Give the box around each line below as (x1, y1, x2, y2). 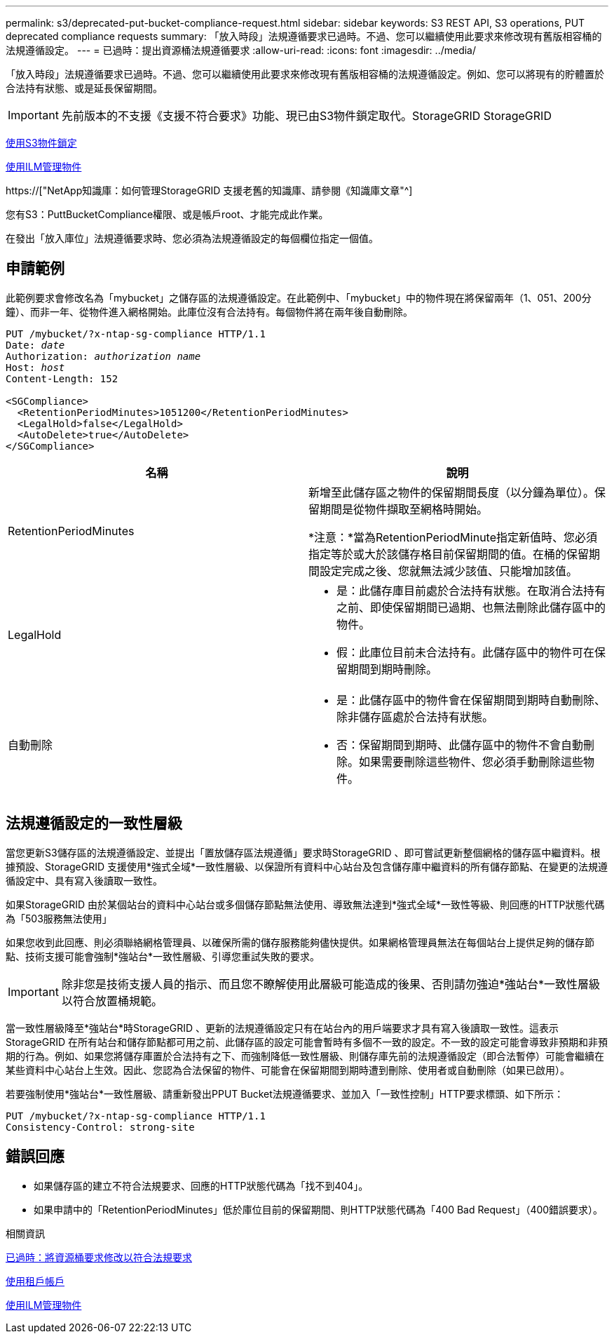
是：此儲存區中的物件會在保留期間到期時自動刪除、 (336, 692, 606, 707)
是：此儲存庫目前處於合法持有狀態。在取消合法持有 (336, 583, 606, 598)
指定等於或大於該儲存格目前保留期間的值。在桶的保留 (308, 546, 589, 561)
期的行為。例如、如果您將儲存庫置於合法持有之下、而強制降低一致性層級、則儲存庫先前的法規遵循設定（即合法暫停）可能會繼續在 (6, 1049, 604, 1062)
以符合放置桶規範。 (61, 993, 163, 1008)
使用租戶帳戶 (6, 1274, 64, 1287)
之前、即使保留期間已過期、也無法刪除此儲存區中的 (336, 600, 606, 614)
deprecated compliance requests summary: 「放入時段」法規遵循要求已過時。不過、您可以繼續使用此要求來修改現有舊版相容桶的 (6, 30, 602, 42)
